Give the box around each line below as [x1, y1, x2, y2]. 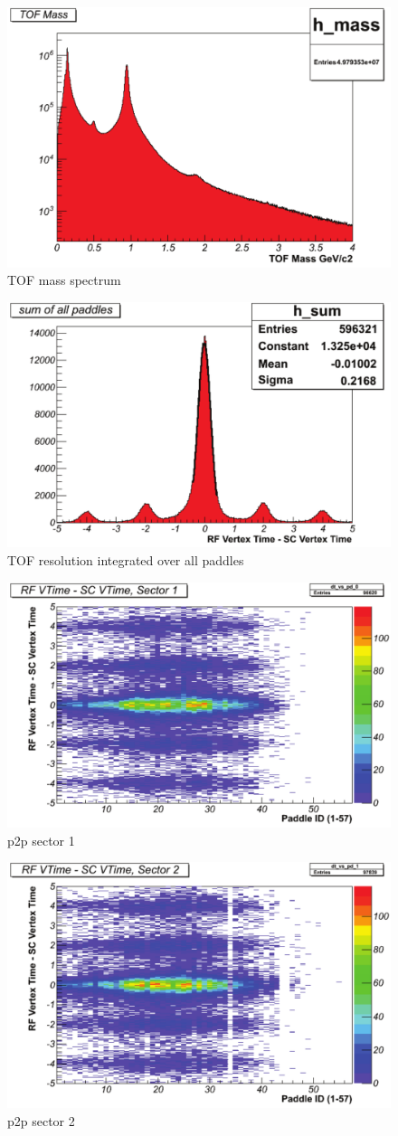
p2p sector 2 [7, 1111, 75, 1130]
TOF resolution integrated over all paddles [7, 551, 244, 570]
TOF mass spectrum [7, 270, 121, 289]
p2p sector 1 [7, 830, 75, 849]
